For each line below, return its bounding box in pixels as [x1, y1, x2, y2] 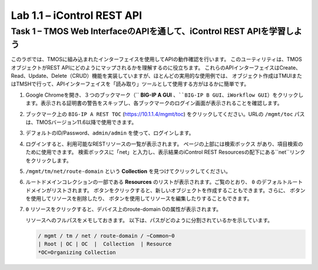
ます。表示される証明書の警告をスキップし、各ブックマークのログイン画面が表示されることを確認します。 [25, 100, 283, 107]
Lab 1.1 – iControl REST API [11, 9, 143, 22]
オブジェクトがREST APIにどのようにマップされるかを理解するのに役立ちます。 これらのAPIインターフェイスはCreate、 [11, 64, 302, 71]
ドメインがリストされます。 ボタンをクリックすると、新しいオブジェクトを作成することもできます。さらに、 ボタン [25, 186, 306, 194]
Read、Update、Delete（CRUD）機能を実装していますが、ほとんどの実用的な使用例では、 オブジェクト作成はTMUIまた [11, 73, 303, 80]
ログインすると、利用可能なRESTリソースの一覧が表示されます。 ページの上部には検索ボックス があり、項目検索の [25, 140, 303, 147]
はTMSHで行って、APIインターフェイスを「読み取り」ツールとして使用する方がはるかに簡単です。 [11, 80, 250, 88]
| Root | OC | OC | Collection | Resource [38, 241, 172, 248]
